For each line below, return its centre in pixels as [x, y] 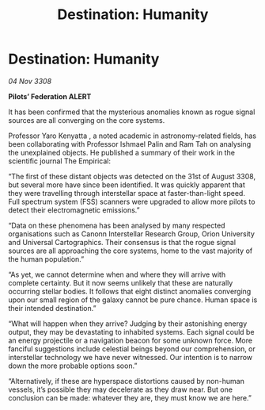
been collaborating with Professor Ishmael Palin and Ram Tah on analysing [130, 144]
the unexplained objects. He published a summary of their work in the [122, 152]
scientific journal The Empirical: [59, 161]
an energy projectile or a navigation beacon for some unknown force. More [131, 340]
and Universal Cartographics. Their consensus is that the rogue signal [122, 242]
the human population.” [46, 259]
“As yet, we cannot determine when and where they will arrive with [117, 274]
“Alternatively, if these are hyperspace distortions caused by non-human [127, 381]
